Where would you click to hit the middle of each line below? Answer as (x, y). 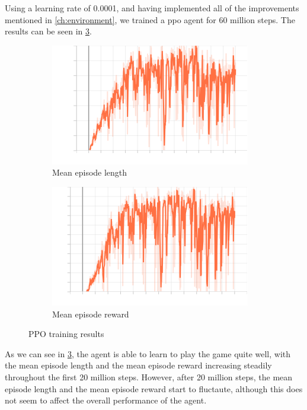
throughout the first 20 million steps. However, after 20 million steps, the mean (149, 376)
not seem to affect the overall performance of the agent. (106, 400)
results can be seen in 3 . (48, 31)
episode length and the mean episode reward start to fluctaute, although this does (154, 388)
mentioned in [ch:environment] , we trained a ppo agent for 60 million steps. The (150, 19)
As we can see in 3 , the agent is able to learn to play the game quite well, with (148, 353)
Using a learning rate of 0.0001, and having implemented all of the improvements (152, 8)
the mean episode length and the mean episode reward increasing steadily (138, 365)
